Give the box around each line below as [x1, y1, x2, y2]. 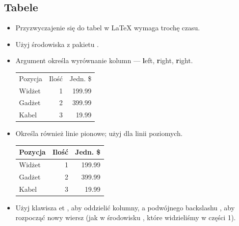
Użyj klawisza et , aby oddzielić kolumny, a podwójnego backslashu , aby [15, 203, 235, 213]
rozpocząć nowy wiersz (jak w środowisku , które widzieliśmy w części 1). [15, 212, 236, 222]
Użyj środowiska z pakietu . [15, 39, 99, 49]
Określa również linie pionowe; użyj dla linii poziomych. [15, 128, 183, 138]
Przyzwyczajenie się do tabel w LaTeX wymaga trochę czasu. [15, 23, 200, 33]
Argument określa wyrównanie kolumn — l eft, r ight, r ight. [15, 55, 193, 66]
